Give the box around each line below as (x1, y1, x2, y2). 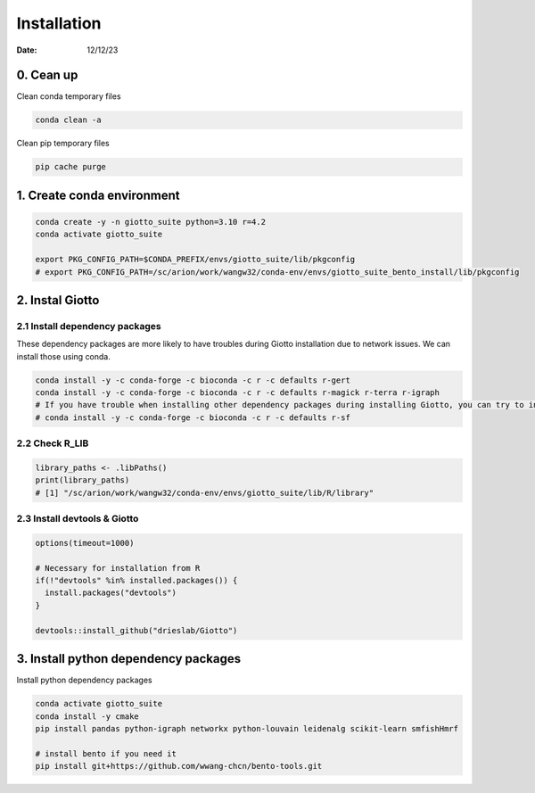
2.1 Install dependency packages (16, 319, 161, 332)
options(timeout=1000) (35, 538, 135, 548)
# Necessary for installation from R (35, 563, 201, 573)
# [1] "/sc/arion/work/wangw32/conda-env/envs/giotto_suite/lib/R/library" (35, 487, 374, 498)
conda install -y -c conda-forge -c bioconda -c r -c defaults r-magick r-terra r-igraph (35, 388, 440, 398)
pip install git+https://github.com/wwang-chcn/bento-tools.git (35, 761, 323, 772)
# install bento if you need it (35, 748, 177, 758)
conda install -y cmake (35, 711, 140, 722)
